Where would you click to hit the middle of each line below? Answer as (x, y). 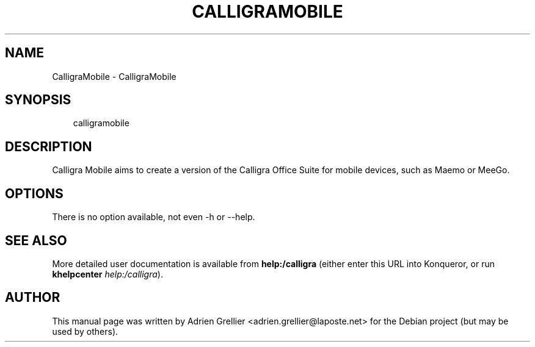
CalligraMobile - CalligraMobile (114, 76)
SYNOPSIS (38, 100)
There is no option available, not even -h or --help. (154, 217)
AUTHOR (33, 298)
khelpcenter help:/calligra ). (107, 274)
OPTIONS (34, 193)
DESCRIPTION (49, 146)
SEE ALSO (36, 240)
